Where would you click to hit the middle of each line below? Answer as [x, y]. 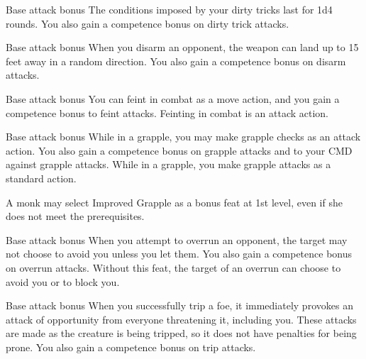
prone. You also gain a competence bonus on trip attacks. [131, 347]
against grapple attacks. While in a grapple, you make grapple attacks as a [168, 164]
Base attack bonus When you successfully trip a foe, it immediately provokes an [179, 305]
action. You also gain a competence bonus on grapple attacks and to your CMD [179, 150]
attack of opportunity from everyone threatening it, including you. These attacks [181, 319]
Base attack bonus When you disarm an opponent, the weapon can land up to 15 [182, 47]
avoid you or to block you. [63, 281]
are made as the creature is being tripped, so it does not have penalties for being [181, 333]
